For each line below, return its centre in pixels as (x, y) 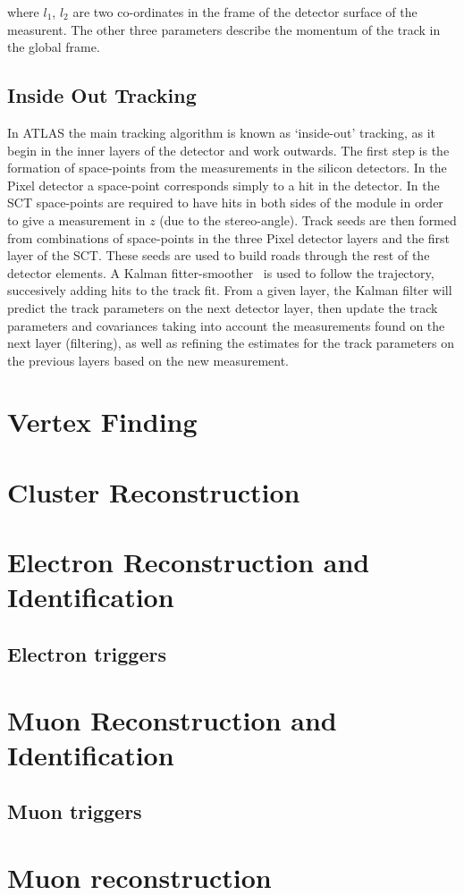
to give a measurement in (76, 220)
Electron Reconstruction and (189, 562)
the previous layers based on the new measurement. (148, 360)
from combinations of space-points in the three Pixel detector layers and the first (229, 237)
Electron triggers (87, 654)
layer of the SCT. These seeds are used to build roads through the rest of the (219, 255)
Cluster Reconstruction (154, 491)
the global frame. (54, 47)
